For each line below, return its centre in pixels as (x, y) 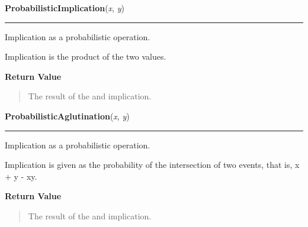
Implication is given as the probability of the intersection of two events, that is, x (152, 165)
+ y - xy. (21, 176)
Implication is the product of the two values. (86, 56)
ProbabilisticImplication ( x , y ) (65, 8)
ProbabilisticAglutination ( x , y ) (67, 116)
